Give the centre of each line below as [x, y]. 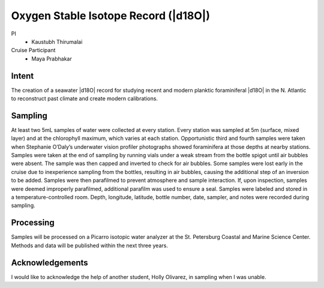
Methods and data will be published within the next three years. [89, 245]
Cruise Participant [33, 50]
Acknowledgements [49, 262]
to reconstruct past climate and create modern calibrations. [85, 98]
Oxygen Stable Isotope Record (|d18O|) [110, 16]
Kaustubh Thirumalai [57, 41]
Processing [33, 223]
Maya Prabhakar [52, 58]
